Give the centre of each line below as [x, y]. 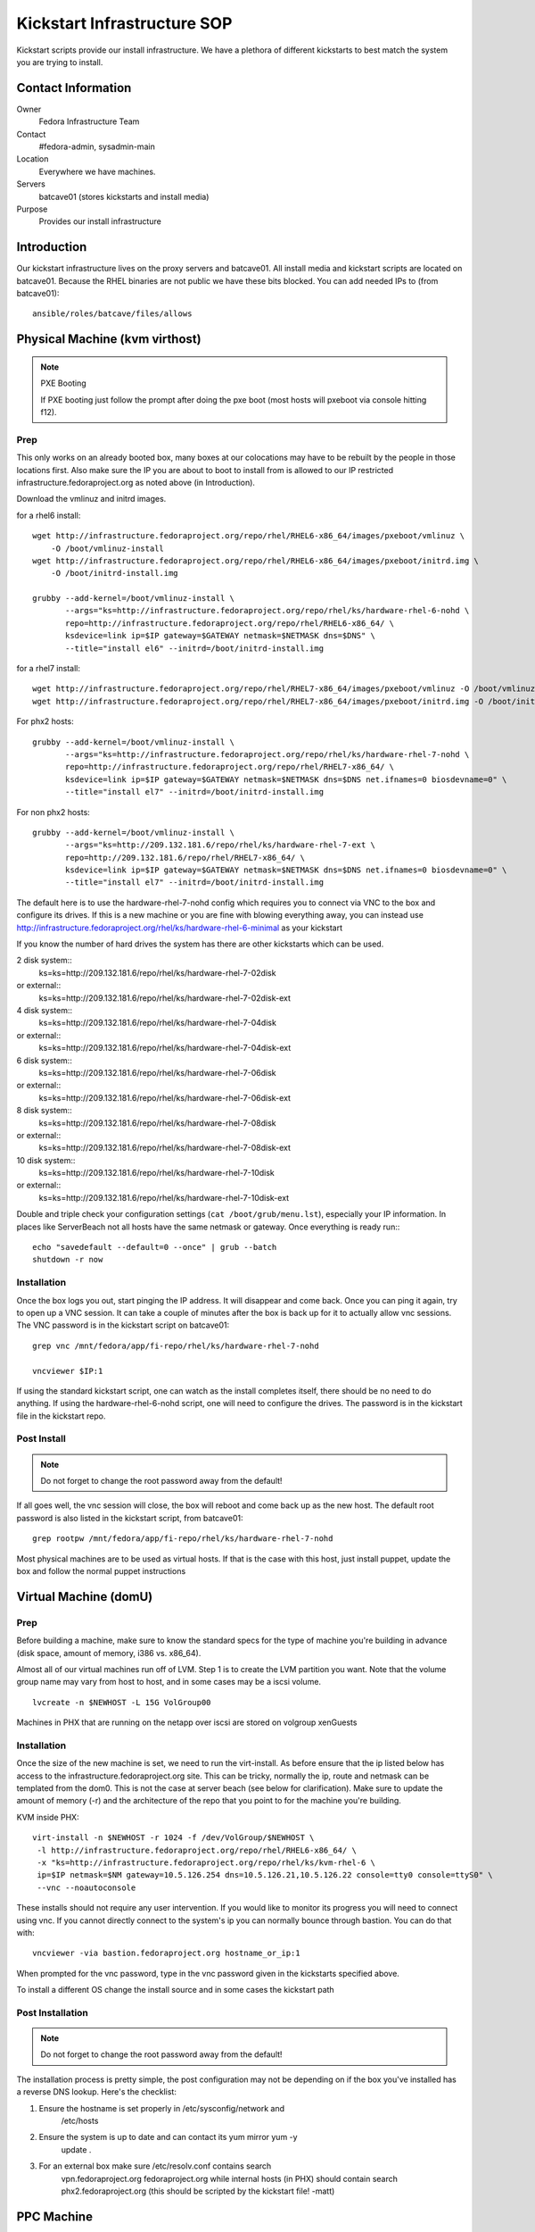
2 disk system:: [45, 961]
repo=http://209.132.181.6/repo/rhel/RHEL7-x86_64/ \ [185, 858]
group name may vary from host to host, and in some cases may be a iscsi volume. [169, 1682]
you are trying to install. [60, 62]
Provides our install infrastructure [100, 221]
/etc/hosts [80, 2121]
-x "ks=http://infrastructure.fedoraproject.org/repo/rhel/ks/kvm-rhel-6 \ [206, 1862]
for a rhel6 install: [49, 515]
